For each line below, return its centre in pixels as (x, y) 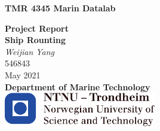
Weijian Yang (30, 51)
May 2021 (23, 74)
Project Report (37, 28)
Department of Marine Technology (78, 86)
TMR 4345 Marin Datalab (60, 8)
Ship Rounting (35, 40)
